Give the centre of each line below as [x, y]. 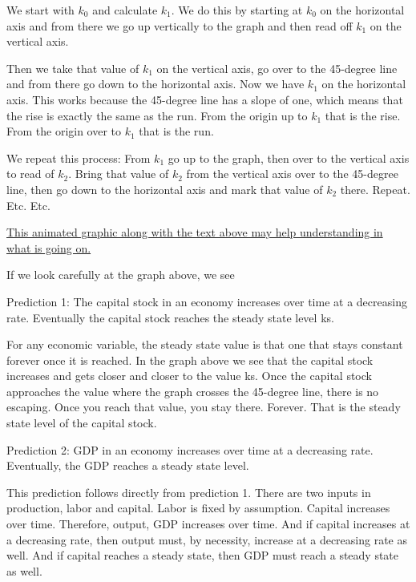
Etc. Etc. [28, 205]
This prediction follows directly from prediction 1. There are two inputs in [189, 492]
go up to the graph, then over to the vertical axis [289, 158]
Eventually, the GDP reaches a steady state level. [128, 465]
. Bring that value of [119, 174]
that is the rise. [363, 115]
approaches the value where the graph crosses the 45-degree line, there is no [193, 391]
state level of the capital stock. [82, 423]
